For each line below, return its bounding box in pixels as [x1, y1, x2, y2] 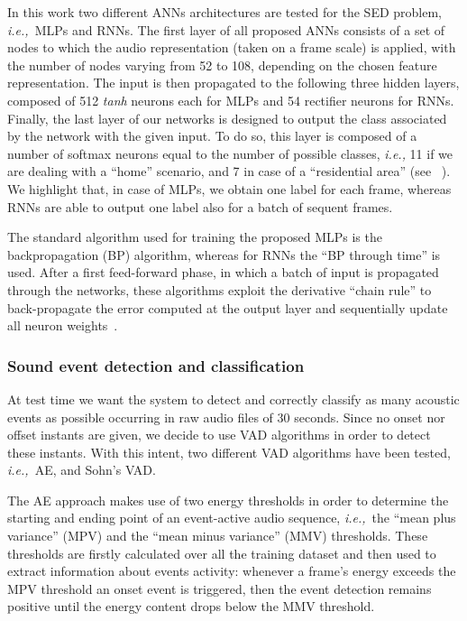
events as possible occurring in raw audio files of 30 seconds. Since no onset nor [7, 407, 445, 426]
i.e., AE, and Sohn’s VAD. [7, 460, 156, 479]
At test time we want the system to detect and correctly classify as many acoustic [7, 389, 460, 408]
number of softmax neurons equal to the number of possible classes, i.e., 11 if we [7, 144, 453, 162]
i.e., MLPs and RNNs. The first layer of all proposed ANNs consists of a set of [7, 20, 445, 39]
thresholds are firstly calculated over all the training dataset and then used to [7, 543, 436, 562]
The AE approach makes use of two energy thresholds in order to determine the [7, 490, 449, 509]
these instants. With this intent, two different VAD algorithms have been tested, [7, 442, 451, 461]
